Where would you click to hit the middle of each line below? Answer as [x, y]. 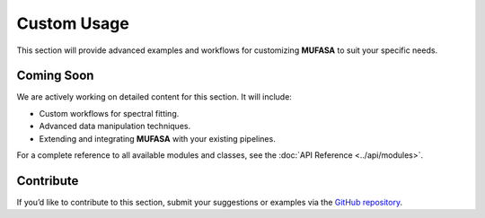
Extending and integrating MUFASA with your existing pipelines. [157, 138]
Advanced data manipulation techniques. [115, 126]
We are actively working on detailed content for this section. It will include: [154, 97]
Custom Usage [73, 23]
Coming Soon [55, 76]
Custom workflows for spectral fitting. [109, 113]
